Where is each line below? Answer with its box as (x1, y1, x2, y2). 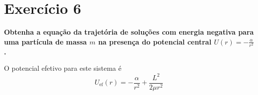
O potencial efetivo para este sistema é (4, 63, 122, 73)
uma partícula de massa (4, 36, 87, 47)
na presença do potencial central (98, 36, 211, 47)
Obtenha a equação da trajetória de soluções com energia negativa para (4, 27, 254, 37)
